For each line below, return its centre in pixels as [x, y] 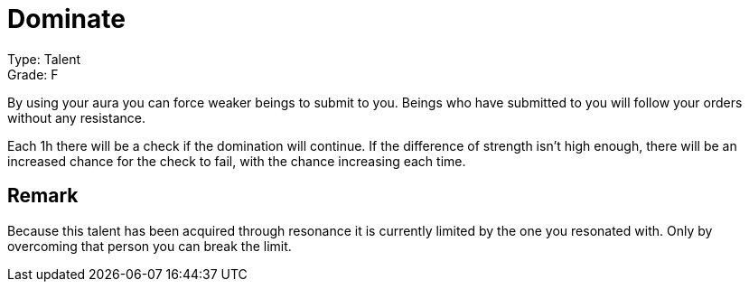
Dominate [66, 19]
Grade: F [33, 74]
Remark [43, 196]
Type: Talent [44, 59]
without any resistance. [76, 117]
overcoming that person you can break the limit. [150, 246]
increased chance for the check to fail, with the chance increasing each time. [237, 161]
